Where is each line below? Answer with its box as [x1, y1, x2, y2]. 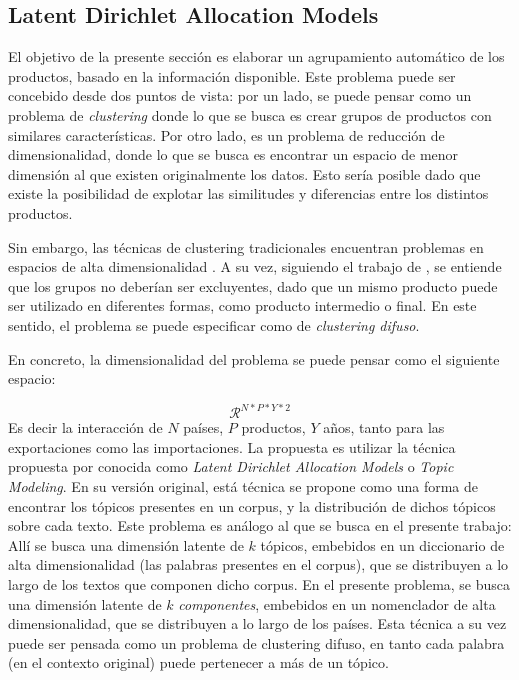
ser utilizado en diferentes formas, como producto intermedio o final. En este [8, 295, 477, 316]
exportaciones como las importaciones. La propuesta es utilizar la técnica [8, 436, 456, 457]
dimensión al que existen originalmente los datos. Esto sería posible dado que [8, 163, 481, 184]
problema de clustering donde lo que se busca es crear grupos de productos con [8, 104, 492, 125]
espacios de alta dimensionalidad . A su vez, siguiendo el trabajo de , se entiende [8, 256, 502, 277]
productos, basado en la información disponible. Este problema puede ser [8, 65, 456, 86]
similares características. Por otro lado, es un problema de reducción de [8, 124, 445, 145]
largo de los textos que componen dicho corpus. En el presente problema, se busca [8, 573, 511, 594]
